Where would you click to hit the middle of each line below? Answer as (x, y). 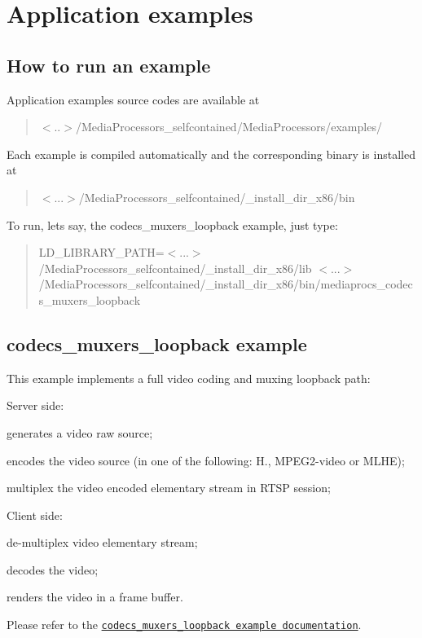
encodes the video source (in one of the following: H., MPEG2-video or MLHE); (206, 460)
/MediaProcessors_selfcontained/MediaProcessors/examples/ (229, 127)
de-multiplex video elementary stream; (102, 542)
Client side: (35, 515)
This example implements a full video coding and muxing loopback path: (189, 378)
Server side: (35, 405)
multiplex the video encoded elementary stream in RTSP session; (169, 488)
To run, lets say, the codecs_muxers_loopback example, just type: (172, 224)
